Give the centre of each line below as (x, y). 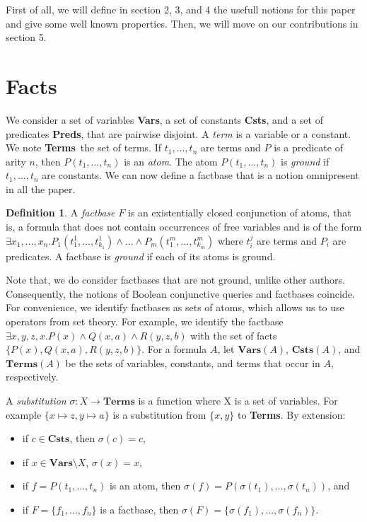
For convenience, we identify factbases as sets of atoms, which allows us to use (175, 307)
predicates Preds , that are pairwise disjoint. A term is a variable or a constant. (179, 133)
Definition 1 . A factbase (60, 213)
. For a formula (174, 349)
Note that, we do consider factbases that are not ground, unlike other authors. (176, 280)
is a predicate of (308, 147)
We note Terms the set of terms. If (83, 147)
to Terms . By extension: (291, 414)
